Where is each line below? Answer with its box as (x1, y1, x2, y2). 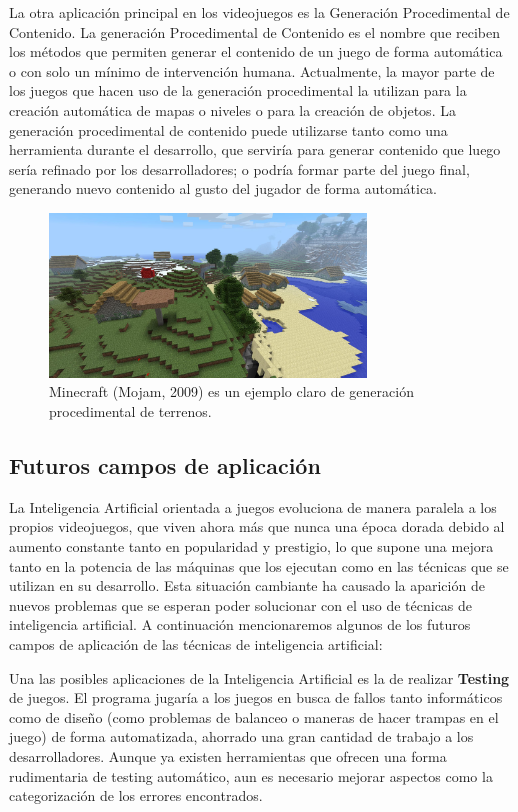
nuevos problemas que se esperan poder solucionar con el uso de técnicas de (9, 594, 473, 615)
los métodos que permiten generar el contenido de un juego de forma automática (9, 41, 503, 62)
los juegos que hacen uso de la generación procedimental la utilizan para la (9, 80, 467, 101)
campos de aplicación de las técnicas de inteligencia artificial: (9, 633, 383, 654)
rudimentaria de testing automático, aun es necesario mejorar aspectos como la (9, 765, 493, 786)
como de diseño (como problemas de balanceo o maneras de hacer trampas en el (9, 706, 499, 727)
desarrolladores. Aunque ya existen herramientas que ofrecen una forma (9, 745, 447, 766)
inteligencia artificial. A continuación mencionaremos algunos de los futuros (9, 614, 471, 635)
